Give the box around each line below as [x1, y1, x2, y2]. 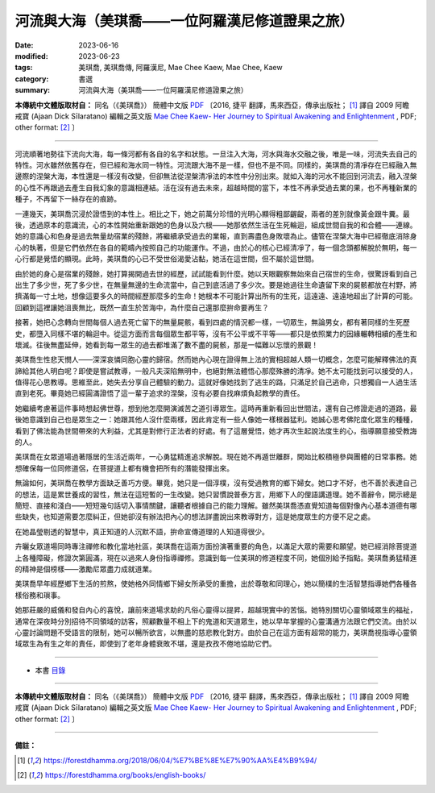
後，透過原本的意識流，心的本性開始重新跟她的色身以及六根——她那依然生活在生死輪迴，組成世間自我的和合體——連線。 [14, 220, 417, 230]
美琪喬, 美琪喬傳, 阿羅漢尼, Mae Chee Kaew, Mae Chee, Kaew [78, 63, 283, 73]
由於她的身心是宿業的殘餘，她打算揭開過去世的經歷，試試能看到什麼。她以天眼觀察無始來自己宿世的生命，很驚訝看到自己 [14, 268, 417, 278]
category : [14, 73, 49, 84]
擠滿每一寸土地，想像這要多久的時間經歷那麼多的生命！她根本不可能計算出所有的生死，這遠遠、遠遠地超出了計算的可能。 [14, 291, 417, 301]
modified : [14, 51, 48, 60]
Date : [14, 40, 34, 50]
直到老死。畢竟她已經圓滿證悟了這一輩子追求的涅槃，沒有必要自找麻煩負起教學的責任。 [14, 388, 304, 398]
